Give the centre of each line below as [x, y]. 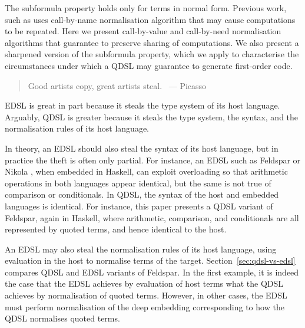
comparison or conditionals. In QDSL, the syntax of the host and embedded [142, 194]
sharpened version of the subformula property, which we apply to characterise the [152, 54]
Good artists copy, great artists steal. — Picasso [117, 85]
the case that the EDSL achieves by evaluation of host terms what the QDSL [144, 283]
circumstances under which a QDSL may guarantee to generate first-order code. [149, 65]
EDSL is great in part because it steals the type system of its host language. [142, 105]
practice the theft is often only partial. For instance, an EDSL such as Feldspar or [153, 160]
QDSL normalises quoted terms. [62, 318]
